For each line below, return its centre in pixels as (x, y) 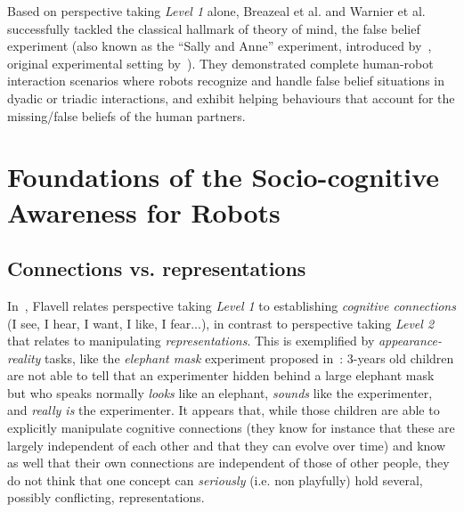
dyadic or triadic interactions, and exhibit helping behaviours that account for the (231, 98)
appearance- (410, 341)
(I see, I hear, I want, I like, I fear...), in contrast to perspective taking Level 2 (221, 323)
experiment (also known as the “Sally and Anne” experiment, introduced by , (220, 46)
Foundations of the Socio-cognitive (224, 177)
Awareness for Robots (144, 211)
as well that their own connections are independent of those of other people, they (228, 463)
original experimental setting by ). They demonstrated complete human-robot (220, 63)
